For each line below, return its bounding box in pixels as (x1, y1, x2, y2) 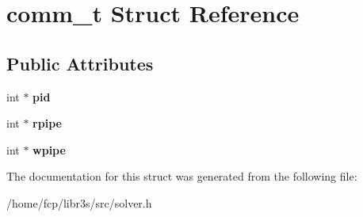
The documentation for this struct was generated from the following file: (6, 168, 357, 185)
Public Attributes (6, 51, 154, 75)
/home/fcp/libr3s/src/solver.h (6, 194, 152, 211)
